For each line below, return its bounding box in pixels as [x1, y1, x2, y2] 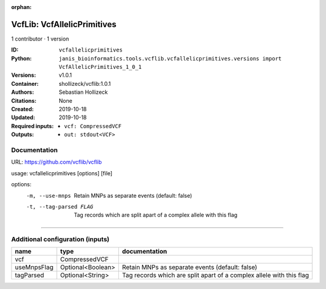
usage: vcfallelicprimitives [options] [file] [11, 169, 113, 177]
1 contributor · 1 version [11, 35, 69, 42]
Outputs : [11, 131, 34, 138]
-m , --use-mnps [26, 192, 72, 199]
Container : [11, 80, 39, 87]
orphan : [11, 4, 32, 10]
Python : [11, 54, 32, 62]
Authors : [11, 88, 34, 96]
